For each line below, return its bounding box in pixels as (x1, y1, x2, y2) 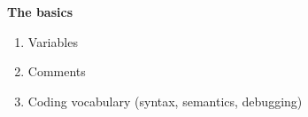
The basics (7, 3, 73, 20)
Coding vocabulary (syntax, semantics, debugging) (27, 91, 303, 110)
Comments (27, 62, 86, 81)
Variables (27, 32, 78, 51)
